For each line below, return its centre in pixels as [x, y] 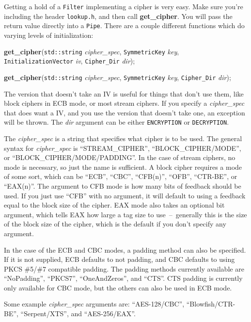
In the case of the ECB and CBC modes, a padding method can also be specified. [125, 250]
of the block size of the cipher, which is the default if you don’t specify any [115, 224]
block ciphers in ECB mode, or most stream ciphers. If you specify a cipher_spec [124, 103]
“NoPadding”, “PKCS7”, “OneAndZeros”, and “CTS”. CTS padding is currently [123, 278]
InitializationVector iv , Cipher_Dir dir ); [70, 61]
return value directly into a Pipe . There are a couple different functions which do [124, 25]
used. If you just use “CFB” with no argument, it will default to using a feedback [125, 195]
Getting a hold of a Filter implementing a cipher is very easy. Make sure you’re [124, 6]
